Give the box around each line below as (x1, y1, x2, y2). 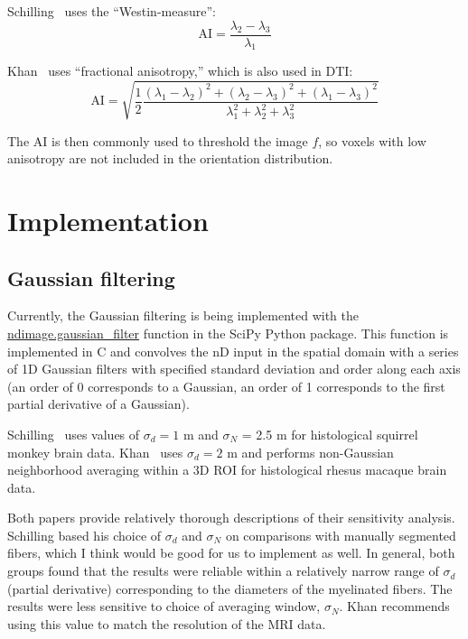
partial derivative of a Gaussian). (7, 394, 190, 413)
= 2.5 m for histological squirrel (241, 424, 418, 443)
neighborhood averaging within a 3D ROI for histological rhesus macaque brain (7, 460, 447, 479)
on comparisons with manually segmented (225, 525, 456, 544)
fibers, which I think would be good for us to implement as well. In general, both (7, 543, 455, 562)
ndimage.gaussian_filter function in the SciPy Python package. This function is (7, 323, 449, 342)
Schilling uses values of (7, 424, 140, 443)
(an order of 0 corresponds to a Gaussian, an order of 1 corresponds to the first (7, 376, 445, 395)
